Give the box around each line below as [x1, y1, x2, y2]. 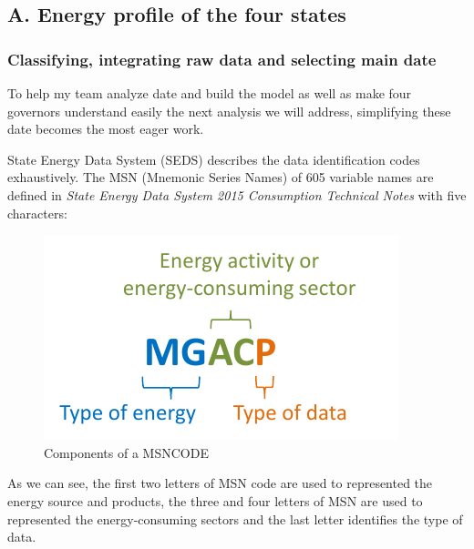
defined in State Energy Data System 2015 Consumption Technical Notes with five [7, 185, 467, 204]
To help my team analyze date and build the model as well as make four [7, 84, 412, 102]
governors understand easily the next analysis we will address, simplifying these [7, 101, 451, 120]
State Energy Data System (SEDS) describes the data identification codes [7, 149, 420, 168]
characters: [7, 203, 67, 222]
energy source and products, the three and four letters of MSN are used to [7, 491, 423, 510]
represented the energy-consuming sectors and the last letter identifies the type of [7, 509, 463, 528]
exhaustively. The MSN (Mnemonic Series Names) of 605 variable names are [7, 168, 434, 187]
